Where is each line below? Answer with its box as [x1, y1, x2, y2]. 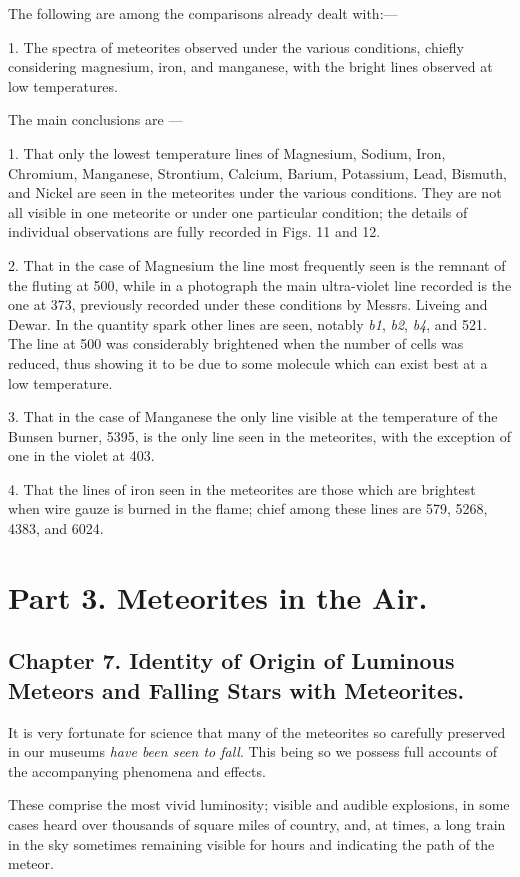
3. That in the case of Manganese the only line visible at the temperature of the [8, 406, 498, 427]
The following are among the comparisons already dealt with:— [8, 3, 398, 23]
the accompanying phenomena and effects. [8, 760, 266, 781]
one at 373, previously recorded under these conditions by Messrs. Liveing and [8, 294, 488, 315]
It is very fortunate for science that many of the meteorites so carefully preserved [8, 721, 506, 742]
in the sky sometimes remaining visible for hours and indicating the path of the [8, 833, 495, 854]
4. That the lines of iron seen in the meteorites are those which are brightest [8, 478, 476, 499]
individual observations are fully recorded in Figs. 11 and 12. [8, 221, 381, 242]
